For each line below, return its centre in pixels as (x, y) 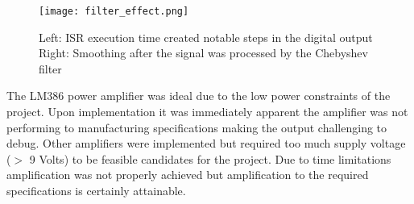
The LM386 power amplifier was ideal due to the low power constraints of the (199, 96)
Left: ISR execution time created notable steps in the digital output (206, 37)
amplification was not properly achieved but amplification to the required (188, 175)
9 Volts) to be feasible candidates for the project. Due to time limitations (210, 158)
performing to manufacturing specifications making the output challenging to (197, 127)
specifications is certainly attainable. (96, 190)
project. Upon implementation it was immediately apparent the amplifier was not (207, 112)
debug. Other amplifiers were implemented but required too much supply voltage (206, 143)
